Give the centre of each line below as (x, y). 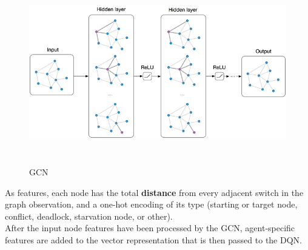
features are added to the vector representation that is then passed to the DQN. (153, 239)
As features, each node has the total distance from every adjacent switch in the (154, 192)
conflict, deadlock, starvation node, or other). (89, 216)
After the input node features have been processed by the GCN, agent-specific (150, 228)
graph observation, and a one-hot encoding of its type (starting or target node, (151, 204)
